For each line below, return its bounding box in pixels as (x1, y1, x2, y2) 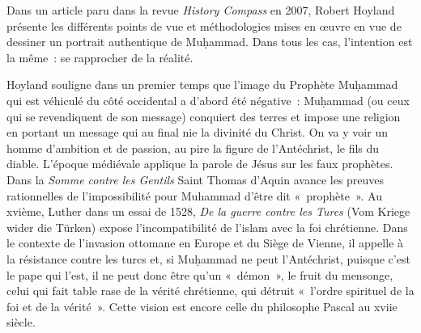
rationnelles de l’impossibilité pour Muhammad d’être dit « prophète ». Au (6, 187, 383, 204)
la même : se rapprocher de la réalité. (6, 48, 193, 65)
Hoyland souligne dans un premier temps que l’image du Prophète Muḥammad (6, 76, 398, 93)
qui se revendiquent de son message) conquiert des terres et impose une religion (6, 107, 401, 124)
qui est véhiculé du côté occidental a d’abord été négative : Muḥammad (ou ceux (6, 91, 410, 108)
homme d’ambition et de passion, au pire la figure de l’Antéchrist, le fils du (6, 139, 380, 156)
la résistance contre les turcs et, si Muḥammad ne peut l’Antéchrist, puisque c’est (6, 250, 410, 267)
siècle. (6, 314, 36, 331)
